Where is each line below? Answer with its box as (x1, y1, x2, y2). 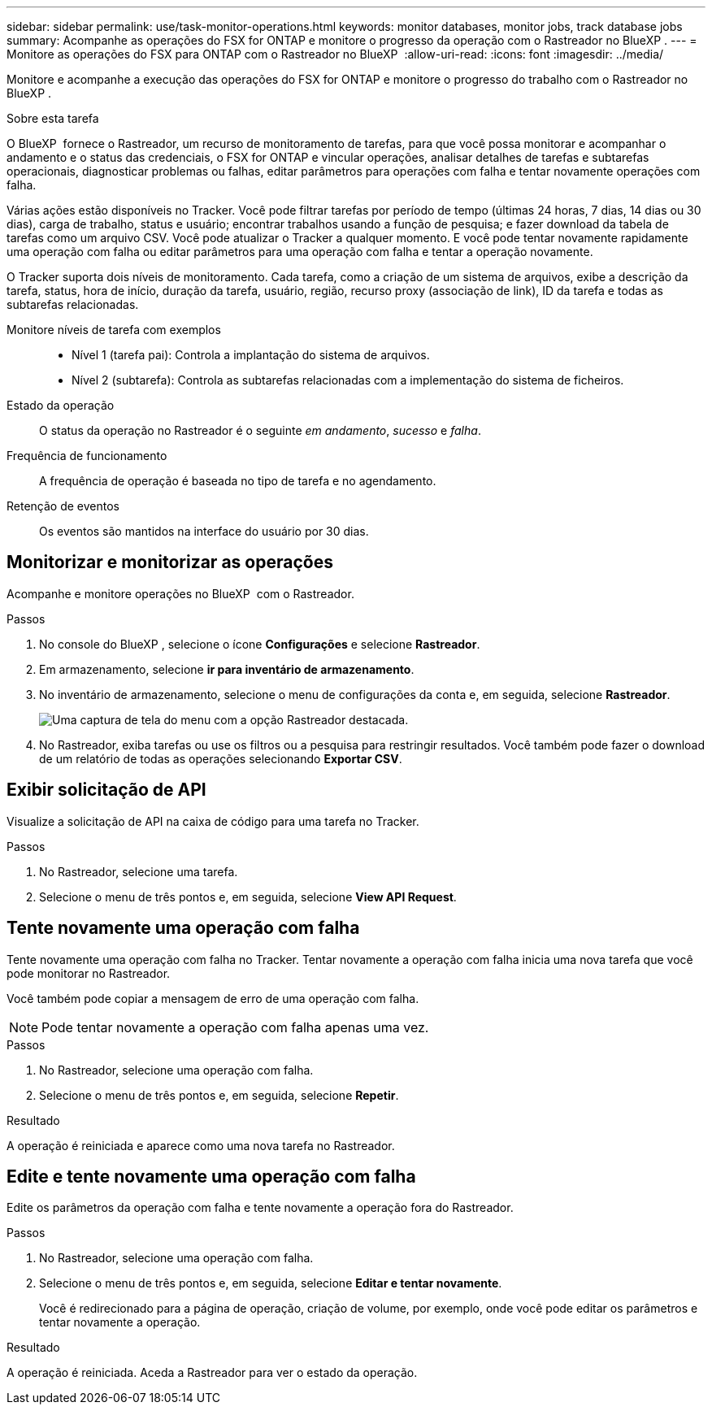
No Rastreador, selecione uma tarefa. (39, 864, 238, 879)
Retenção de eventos (7, 499, 119, 513)
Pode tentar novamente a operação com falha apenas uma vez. (41, 1018, 429, 1035)
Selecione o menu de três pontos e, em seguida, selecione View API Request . (39, 889, 457, 904)
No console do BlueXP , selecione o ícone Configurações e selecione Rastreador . (39, 636, 480, 651)
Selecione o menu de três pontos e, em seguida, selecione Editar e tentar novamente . (39, 1276, 502, 1291)
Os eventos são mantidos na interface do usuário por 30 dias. (39, 524, 369, 538)
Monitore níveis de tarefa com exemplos (7, 323, 221, 336)
